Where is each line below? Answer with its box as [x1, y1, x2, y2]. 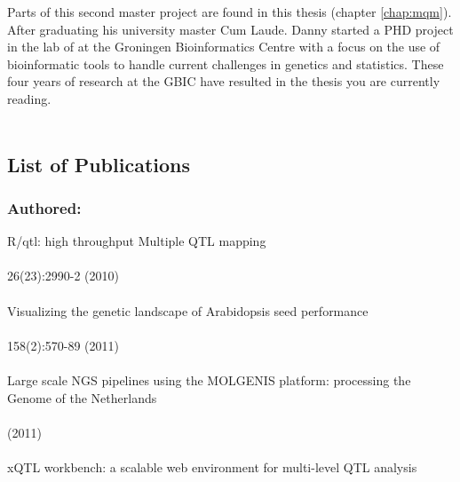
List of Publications [7, 150, 191, 178]
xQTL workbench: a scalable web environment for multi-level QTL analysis [7, 457, 417, 476]
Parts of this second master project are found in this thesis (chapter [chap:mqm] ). [7, 3, 452, 20]
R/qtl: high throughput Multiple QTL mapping [7, 232, 266, 250]
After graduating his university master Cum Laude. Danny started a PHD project [7, 20, 454, 38]
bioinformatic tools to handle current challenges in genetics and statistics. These [7, 54, 444, 73]
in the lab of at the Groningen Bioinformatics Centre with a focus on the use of [7, 37, 440, 56]
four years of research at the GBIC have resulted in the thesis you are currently [7, 72, 440, 91]
